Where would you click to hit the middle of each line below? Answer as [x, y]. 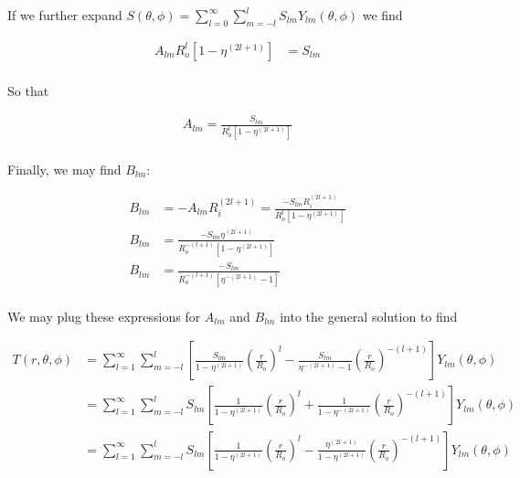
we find [382, 15]
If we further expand [65, 15]
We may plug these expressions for [104, 316]
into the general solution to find [369, 316]
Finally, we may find [64, 169]
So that [28, 90]
